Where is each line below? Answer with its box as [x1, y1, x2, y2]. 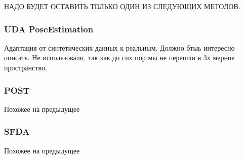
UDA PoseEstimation [4, 22, 94, 35]
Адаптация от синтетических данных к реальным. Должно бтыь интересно [4, 42, 235, 53]
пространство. [4, 62, 47, 72]
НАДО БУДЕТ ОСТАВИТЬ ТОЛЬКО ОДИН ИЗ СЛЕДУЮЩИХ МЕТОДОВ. [4, 1, 240, 11]
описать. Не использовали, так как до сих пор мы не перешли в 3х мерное [4, 52, 235, 63]
